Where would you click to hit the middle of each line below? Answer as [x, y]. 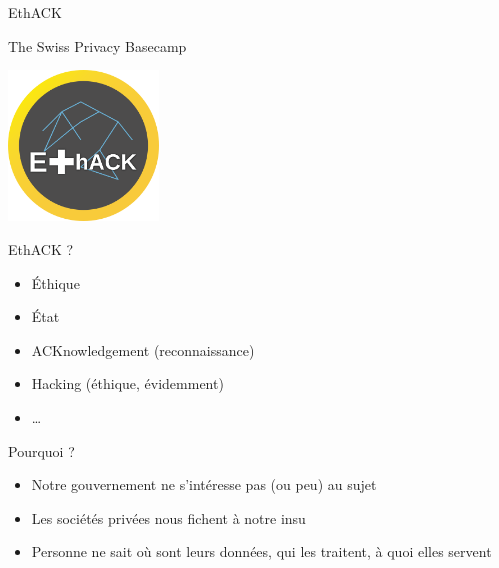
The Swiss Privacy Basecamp [97, 45]
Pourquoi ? [41, 450]
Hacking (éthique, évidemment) [127, 383]
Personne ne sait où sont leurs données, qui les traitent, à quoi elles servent [261, 551]
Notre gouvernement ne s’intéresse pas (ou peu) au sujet [204, 484]
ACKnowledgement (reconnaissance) [143, 349]
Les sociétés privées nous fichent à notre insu [168, 517]
